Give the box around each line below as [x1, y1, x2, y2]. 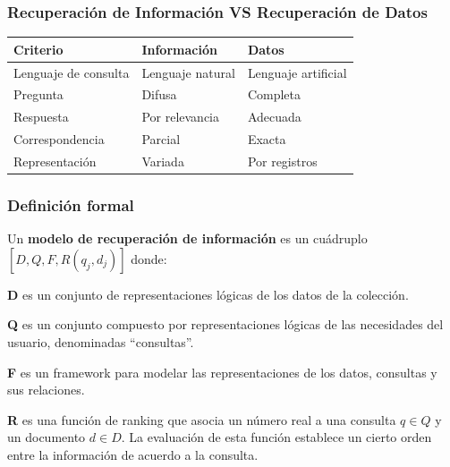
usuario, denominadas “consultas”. [7, 333, 194, 352]
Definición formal [7, 193, 134, 216]
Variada [141, 151, 184, 170]
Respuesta [13, 107, 69, 126]
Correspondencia [13, 130, 105, 149]
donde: [131, 249, 167, 267]
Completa [247, 85, 301, 104]
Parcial [141, 130, 181, 149]
